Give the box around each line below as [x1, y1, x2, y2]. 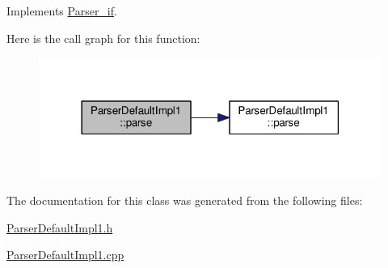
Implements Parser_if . [6, 2, 117, 19]
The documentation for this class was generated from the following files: [6, 192, 363, 209]
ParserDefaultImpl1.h [6, 219, 113, 236]
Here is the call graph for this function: [6, 29, 200, 46]
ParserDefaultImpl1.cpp [6, 246, 124, 263]
